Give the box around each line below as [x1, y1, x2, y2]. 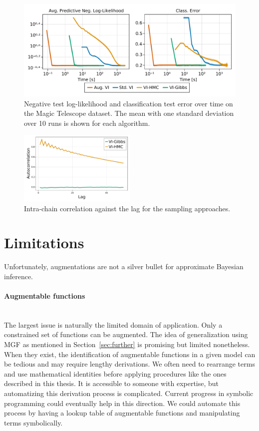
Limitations [4, 232, 84, 253]
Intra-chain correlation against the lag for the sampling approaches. [24, 203, 231, 213]
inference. [4, 271, 33, 281]
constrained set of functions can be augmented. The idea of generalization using [4, 329, 248, 340]
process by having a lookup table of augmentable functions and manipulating [4, 408, 240, 418]
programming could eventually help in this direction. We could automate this [4, 398, 241, 408]
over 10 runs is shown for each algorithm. [24, 117, 150, 128]
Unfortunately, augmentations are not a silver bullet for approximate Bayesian [4, 261, 244, 272]
